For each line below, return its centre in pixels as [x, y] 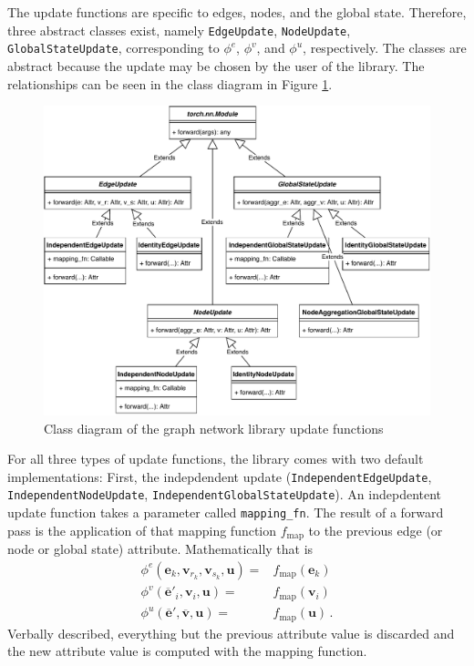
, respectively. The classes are [385, 48]
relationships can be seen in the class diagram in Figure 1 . [170, 83]
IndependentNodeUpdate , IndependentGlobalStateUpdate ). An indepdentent [225, 494]
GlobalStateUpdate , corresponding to [113, 48]
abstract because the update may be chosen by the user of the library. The [216, 65]
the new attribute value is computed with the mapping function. [187, 651]
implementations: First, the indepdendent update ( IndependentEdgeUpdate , [220, 476]
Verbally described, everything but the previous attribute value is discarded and [231, 633]
